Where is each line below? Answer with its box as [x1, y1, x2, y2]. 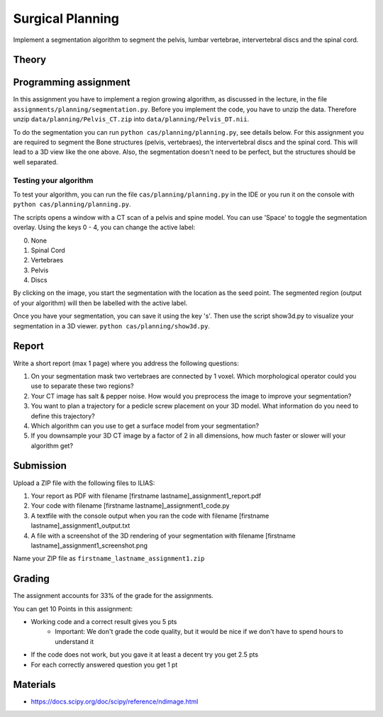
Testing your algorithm [13, 175, 94, 185]
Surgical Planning [13, 11, 120, 26]
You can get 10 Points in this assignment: [13, 604, 133, 613]
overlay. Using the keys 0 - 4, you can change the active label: [13, 223, 196, 232]
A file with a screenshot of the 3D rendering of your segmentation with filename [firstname [30, 531, 296, 540]
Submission [13, 460, 67, 472]
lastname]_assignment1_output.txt [30, 521, 131, 530]
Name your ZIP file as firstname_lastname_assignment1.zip [13, 554, 205, 563]
